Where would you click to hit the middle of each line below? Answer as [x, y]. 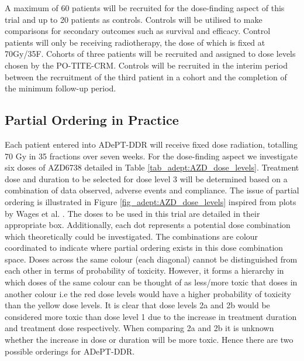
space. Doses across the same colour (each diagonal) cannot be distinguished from [151, 259]
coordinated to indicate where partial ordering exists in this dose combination [144, 248]
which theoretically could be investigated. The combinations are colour [132, 236]
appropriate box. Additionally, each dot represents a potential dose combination [148, 225]
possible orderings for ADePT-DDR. [70, 351]
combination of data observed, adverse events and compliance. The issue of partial [152, 190]
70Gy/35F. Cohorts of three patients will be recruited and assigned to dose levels [150, 54]
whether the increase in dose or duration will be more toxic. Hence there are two [149, 340]
